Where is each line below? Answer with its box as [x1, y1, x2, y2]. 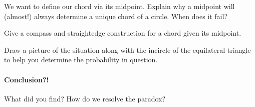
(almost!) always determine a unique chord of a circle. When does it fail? [4, 11, 227, 21]
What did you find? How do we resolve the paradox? [4, 93, 166, 103]
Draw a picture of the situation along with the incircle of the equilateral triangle [4, 44, 251, 55]
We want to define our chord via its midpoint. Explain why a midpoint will [4, 1, 235, 11]
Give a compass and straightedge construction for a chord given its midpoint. [4, 28, 241, 38]
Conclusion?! [4, 74, 49, 84]
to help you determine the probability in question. [4, 54, 158, 65]
